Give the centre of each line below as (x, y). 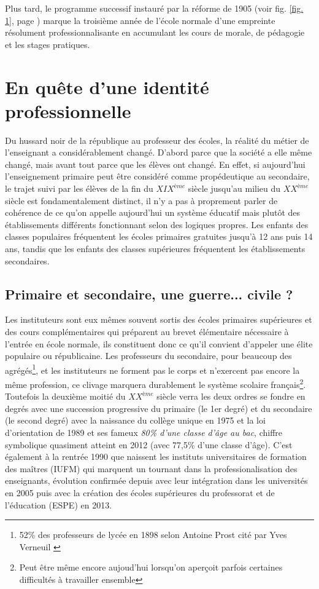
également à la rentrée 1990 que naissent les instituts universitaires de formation (156, 457)
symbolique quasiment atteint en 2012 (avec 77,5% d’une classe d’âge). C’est (149, 444)
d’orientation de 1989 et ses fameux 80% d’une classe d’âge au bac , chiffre (144, 433)
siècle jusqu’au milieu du (234, 188)
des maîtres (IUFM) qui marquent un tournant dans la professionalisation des (151, 468)
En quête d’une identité (107, 86)
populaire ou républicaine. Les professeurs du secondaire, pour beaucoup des (148, 356)
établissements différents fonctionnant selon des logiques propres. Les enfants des (157, 224)
